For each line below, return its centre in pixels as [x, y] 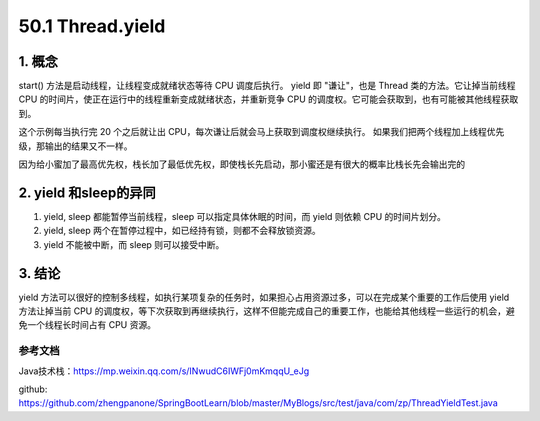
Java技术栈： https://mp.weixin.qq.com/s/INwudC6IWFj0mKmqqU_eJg [164, 371]
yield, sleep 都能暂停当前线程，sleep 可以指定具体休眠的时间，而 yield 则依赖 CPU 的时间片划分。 [245, 216]
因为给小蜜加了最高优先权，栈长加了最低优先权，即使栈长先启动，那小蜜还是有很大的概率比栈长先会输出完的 [241, 164]
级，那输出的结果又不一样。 [75, 146]
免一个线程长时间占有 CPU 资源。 [87, 325]
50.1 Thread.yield [92, 26]
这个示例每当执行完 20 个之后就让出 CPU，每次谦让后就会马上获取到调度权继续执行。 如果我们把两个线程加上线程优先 [261, 132]
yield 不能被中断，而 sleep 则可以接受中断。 [134, 244]
